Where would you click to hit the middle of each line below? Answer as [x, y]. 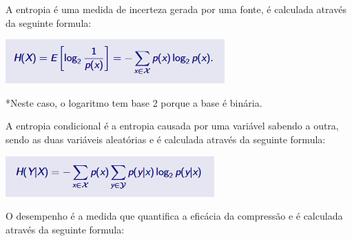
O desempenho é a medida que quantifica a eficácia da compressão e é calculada [174, 216]
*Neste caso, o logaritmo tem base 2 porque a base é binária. [134, 102]
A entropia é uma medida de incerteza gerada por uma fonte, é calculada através [176, 9]
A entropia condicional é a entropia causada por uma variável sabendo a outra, [172, 126]
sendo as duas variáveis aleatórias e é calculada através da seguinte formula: [166, 139]
